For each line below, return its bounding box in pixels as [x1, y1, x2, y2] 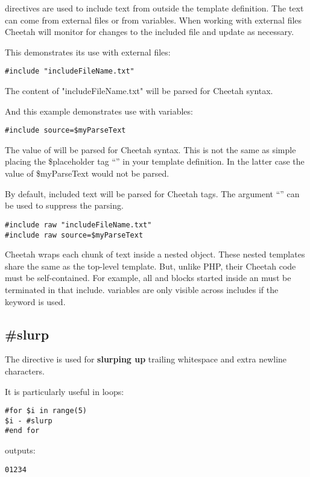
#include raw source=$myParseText [5, 230, 144, 239]
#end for [5, 426, 40, 435]
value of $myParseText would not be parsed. [5, 167, 169, 180]
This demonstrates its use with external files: [5, 45, 171, 58]
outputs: [5, 444, 36, 456]
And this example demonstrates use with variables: [5, 104, 193, 117]
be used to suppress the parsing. [5, 199, 124, 212]
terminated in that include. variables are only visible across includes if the [5, 283, 279, 295]
